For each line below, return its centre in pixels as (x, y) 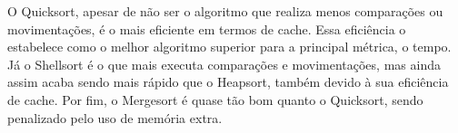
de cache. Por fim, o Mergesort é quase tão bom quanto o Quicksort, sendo (215, 99)
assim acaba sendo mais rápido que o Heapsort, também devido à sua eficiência (228, 82)
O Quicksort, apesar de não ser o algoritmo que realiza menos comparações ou (225, 11)
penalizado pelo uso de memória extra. (115, 117)
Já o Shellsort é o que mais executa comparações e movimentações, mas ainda (224, 64)
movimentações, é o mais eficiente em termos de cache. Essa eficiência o (207, 28)
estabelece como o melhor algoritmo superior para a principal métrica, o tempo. (229, 47)
